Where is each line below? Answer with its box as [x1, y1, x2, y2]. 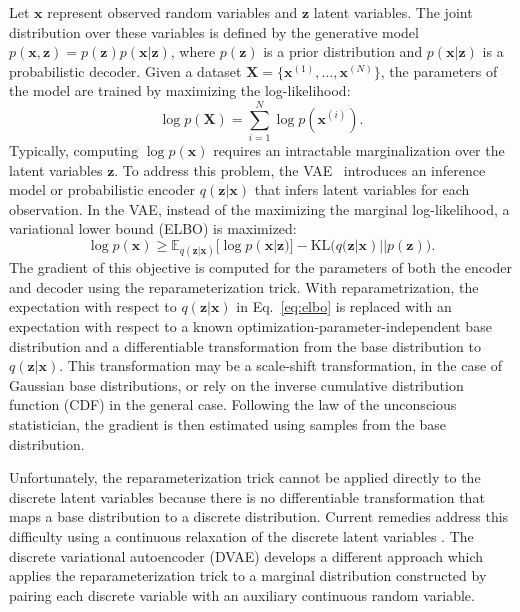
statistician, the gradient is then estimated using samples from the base [9, 414, 446, 434]
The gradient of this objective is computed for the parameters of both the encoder [9, 257, 512, 278]
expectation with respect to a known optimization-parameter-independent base [9, 316, 492, 337]
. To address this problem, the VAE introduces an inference [114, 159, 486, 180]
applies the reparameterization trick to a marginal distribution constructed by [9, 565, 487, 586]
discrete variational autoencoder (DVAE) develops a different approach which [9, 545, 484, 566]
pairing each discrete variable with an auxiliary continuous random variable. [9, 584, 475, 605]
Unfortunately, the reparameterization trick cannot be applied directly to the [9, 467, 481, 488]
